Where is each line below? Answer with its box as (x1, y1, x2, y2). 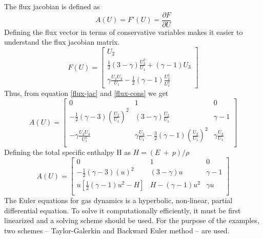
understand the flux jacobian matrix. (4, 36, 120, 47)
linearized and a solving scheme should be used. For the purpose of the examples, (4, 215, 259, 226)
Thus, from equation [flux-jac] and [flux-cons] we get (4, 88, 169, 98)
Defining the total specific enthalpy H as (4, 147, 131, 157)
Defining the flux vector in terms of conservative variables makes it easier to (4, 26, 243, 37)
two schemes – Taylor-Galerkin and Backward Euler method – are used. (4, 225, 230, 236)
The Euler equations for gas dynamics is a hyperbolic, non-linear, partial (4, 195, 233, 206)
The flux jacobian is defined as (4, 1, 100, 11)
